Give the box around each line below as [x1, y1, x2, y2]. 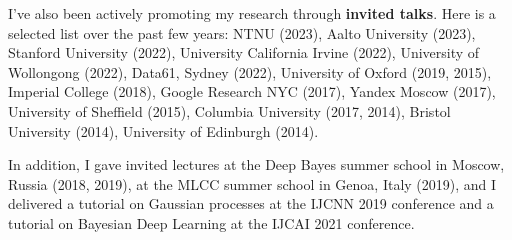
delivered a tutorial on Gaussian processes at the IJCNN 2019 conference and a [8, 193, 494, 214]
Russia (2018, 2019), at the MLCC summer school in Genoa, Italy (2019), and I [8, 173, 497, 194]
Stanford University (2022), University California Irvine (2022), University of [8, 42, 480, 63]
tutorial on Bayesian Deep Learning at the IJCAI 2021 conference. [8, 212, 415, 233]
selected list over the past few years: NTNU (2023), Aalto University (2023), [8, 22, 476, 43]
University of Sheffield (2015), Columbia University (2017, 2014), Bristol [8, 100, 451, 121]
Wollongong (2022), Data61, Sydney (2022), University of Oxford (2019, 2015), [8, 61, 492, 82]
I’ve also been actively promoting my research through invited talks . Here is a [8, 3, 496, 23]
